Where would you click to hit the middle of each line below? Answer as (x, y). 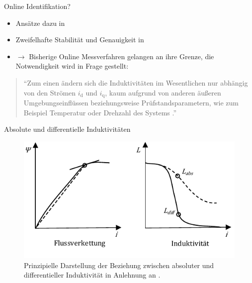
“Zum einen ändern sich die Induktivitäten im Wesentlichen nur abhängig (136, 82)
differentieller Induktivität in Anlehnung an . (92, 275)
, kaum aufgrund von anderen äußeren (163, 92)
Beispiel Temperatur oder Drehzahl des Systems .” (100, 112)
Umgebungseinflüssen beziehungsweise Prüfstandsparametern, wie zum (131, 103)
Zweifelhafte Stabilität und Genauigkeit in (80, 40)
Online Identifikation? (37, 6)
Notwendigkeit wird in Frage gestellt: (72, 66)
